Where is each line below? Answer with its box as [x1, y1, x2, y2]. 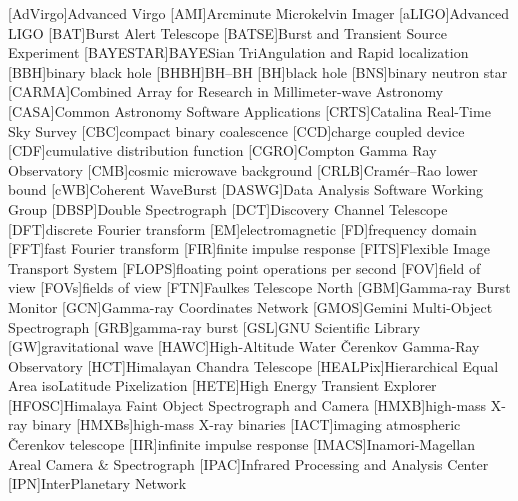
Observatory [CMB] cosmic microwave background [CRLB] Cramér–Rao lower [8, 159, 478, 180]
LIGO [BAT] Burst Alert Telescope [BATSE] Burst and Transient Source [8, 22, 447, 43]
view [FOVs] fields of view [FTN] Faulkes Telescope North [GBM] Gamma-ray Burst [8, 277, 511, 298]
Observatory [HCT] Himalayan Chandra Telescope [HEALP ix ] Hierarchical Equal [8, 355, 499, 376]
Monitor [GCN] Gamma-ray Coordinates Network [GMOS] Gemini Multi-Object [8, 296, 493, 317]
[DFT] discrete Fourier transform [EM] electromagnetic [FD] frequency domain [8, 218, 477, 239]
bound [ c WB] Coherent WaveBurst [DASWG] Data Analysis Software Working [8, 179, 484, 200]
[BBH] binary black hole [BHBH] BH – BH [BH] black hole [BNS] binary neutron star [8, 61, 508, 82]
